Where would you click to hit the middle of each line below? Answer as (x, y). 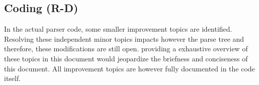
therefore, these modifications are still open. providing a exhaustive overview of (126, 49)
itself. (13, 78)
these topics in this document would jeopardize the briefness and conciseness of (126, 58)
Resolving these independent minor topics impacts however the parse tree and (124, 38)
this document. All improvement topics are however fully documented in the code (129, 68)
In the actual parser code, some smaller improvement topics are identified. (118, 29)
